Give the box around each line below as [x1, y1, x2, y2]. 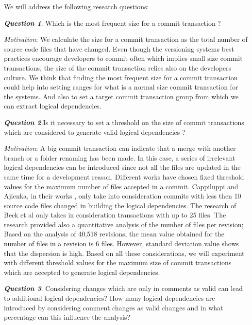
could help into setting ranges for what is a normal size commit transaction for [4, 82, 238, 92]
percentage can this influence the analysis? [4, 312, 131, 322]
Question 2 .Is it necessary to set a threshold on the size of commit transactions [4, 117, 244, 127]
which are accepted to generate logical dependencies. [4, 267, 160, 277]
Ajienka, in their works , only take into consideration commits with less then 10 [4, 191, 241, 201]
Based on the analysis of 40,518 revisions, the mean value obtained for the [4, 229, 225, 239]
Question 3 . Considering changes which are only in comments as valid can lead [4, 283, 243, 293]
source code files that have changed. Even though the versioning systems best [4, 43, 235, 54]
